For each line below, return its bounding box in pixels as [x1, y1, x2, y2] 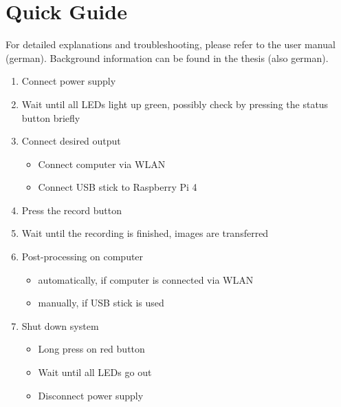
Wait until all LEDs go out [38, 365, 152, 379]
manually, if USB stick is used [38, 295, 164, 310]
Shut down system [21, 318, 99, 333]
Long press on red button [38, 342, 145, 356]
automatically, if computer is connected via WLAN [38, 272, 254, 286]
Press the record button [21, 202, 122, 217]
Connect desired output [21, 134, 121, 148]
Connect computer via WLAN [38, 156, 166, 171]
